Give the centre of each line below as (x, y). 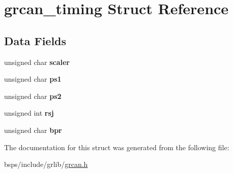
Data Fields (35, 40)
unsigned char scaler (37, 62)
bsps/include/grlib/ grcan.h (46, 164)
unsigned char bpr (33, 130)
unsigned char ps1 (33, 79)
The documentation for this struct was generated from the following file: (117, 147)
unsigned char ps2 (33, 96)
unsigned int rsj (29, 113)
